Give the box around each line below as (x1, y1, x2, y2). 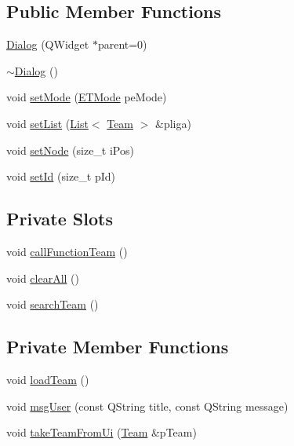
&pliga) (155, 115, 191, 131)
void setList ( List (6, 115, 89, 131)
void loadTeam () (6, 371, 89, 387)
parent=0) (97, 36, 147, 53)
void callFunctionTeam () (6, 243, 128, 259)
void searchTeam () (6, 296, 99, 313)
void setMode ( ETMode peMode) (6, 89, 167, 105)
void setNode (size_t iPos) (6, 141, 134, 158)
